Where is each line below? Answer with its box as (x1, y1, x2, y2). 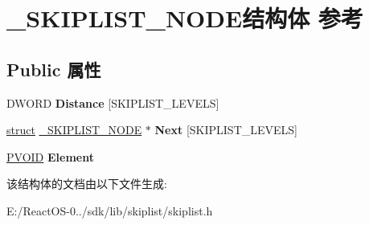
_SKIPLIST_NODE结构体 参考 (6, 2, 363, 35)
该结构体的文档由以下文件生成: (6, 175, 167, 192)
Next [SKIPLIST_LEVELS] (154, 121, 298, 138)
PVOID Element (6, 148, 94, 165)
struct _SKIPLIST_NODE (6, 121, 142, 138)
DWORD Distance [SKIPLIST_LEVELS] (6, 94, 219, 111)
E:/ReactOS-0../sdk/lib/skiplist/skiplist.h (6, 202, 213, 219)
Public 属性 (6, 56, 101, 81)
